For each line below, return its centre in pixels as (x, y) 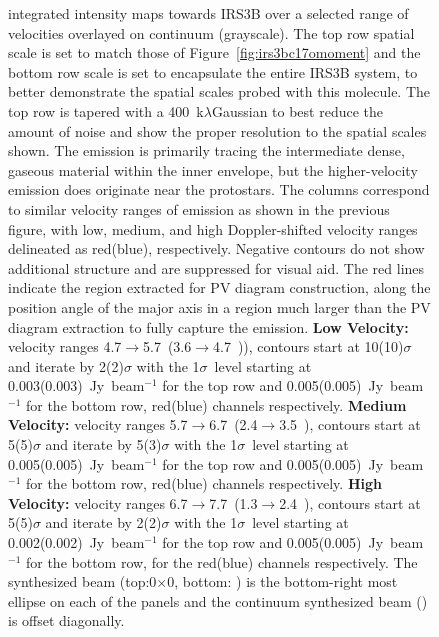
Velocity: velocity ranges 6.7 (98, 502)
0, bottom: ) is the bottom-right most (282, 581)
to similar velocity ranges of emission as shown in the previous (199, 208)
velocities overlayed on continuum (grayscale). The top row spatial (211, 32)
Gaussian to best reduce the (297, 110)
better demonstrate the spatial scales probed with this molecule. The (219, 91)
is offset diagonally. (66, 620)
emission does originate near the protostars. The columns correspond (219, 189)
